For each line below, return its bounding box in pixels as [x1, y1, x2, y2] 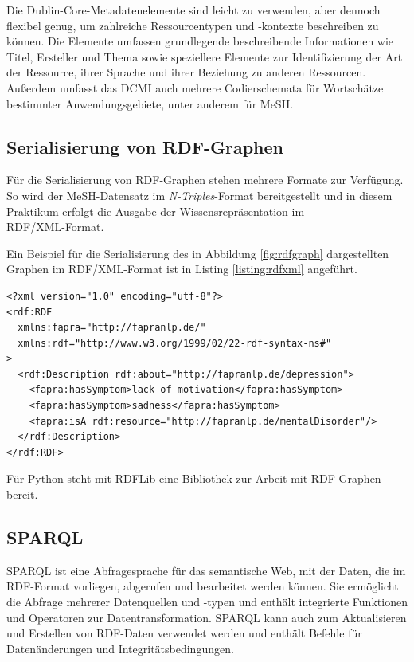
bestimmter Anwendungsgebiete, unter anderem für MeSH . [6, 95, 294, 112]
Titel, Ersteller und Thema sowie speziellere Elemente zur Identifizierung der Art [6, 48, 403, 65]
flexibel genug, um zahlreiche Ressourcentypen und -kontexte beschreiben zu [6, 17, 379, 33]
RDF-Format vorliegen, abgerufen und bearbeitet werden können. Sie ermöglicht [6, 578, 399, 594]
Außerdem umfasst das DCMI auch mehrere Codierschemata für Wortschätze [6, 79, 384, 96]
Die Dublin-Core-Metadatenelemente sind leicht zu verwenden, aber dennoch [6, 2, 381, 18]
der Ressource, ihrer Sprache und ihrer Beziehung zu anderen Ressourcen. [6, 64, 366, 80]
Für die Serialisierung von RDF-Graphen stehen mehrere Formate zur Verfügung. [6, 171, 404, 188]
